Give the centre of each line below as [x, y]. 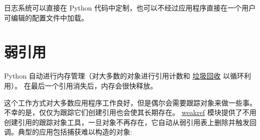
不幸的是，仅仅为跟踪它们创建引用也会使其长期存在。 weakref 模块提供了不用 [130, 112]
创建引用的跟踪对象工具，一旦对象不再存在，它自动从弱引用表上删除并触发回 [130, 122]
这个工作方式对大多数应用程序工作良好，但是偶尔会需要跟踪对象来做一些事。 [130, 102]
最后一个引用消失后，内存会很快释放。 [94, 85]
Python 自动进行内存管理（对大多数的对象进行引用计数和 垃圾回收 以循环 [124, 76]
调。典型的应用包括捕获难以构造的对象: [68, 132]
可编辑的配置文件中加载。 [46, 17]
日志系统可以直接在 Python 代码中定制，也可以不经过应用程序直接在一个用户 [130, 7]
